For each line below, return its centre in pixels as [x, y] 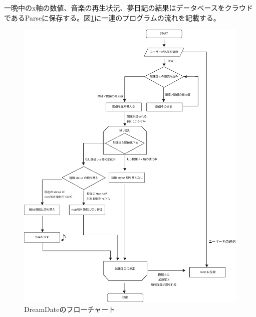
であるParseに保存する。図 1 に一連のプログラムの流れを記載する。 [112, 17]
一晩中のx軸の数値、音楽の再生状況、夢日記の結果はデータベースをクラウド [129, 8]
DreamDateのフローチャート [70, 309]
